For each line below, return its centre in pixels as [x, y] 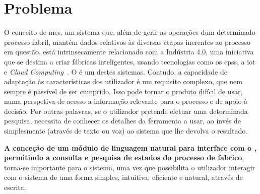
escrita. [15, 187]
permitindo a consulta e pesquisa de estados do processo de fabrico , [124, 157]
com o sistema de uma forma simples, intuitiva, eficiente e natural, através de [123, 177]
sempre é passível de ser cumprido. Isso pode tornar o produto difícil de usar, [123, 91]
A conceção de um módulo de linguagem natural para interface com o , [130, 147]
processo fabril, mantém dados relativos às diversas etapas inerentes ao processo [127, 42]
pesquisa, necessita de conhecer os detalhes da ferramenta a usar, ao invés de [123, 121]
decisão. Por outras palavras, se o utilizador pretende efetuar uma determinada [126, 111]
